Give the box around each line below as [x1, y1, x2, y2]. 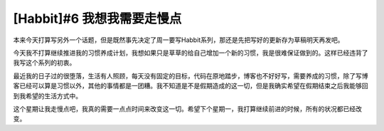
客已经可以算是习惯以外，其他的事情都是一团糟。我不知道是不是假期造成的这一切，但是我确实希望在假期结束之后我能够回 [13, 82, 368, 90]
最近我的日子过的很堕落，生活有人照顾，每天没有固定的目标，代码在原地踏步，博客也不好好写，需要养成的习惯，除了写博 [13, 71, 368, 80]
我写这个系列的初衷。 [13, 58, 76, 67]
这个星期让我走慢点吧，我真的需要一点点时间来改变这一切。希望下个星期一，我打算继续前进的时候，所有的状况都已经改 [13, 104, 362, 113]
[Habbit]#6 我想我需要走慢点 [13, 11, 182, 26]
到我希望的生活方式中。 [13, 91, 82, 100]
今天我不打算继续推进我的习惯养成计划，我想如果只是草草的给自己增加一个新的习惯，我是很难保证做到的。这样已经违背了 [13, 48, 368, 57]
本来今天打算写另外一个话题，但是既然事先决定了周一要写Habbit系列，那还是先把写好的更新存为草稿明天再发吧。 [13, 36, 344, 44]
